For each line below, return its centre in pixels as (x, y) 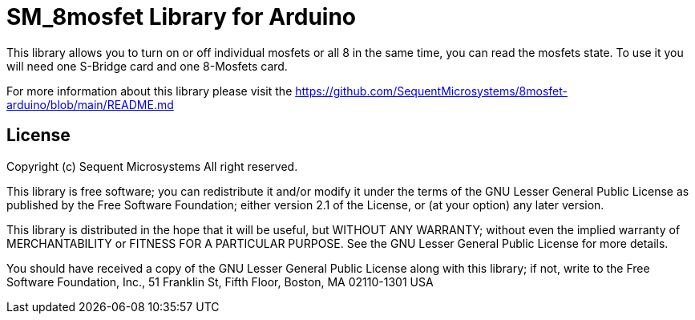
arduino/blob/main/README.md (90, 104)
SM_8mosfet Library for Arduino (182, 17)
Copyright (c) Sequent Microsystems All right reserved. (152, 166)
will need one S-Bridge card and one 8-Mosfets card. (147, 66)
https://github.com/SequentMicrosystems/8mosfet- (431, 91)
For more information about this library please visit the (150, 91)
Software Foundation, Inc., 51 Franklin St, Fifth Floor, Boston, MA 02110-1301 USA (220, 282)
